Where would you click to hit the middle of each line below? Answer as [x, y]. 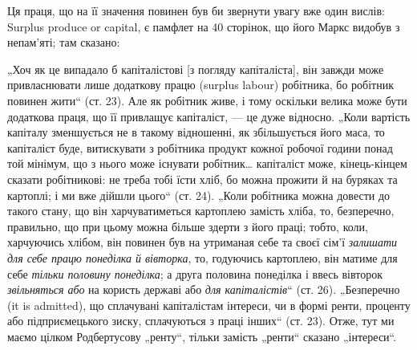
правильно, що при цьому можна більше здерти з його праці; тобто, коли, [188, 226]
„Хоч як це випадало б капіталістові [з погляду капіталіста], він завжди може [196, 69]
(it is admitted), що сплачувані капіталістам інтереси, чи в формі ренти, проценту [209, 305]
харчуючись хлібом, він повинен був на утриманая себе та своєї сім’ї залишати [202, 242]
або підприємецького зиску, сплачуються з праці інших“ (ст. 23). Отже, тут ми [201, 321]
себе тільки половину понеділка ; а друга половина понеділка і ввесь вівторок [195, 273]
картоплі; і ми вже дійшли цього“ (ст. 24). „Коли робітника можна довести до [199, 195]
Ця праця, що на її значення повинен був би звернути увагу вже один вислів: [196, 10]
